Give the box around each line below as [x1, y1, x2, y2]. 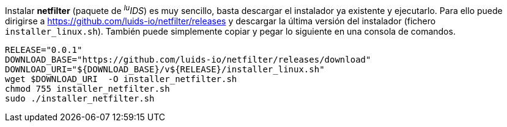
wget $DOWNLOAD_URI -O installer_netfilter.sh [5, 74, 237, 84]
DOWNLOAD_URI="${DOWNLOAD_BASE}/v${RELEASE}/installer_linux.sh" [5, 64, 325, 74]
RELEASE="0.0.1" [5, 44, 83, 55]
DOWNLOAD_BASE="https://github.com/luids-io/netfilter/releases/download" [5, 54, 371, 64]
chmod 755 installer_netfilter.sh [5, 83, 170, 94]
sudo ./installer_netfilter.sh [5, 93, 155, 103]
